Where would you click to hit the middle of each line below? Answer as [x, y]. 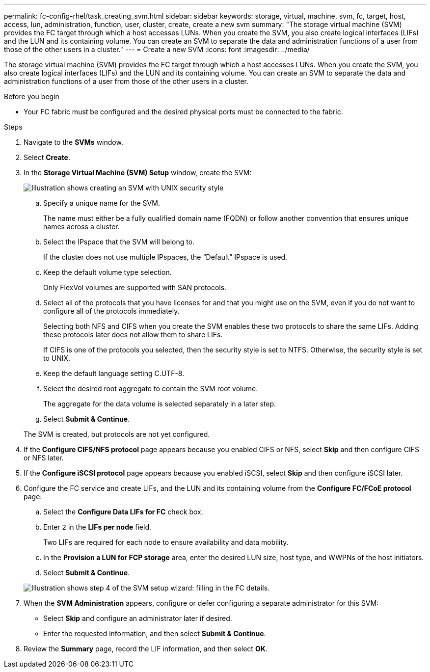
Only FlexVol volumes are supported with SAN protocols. [135, 287]
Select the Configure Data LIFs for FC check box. [123, 512]
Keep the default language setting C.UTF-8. [114, 373]
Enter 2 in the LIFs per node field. [97, 527]
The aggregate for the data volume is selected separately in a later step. [160, 404]
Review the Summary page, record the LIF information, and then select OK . [146, 649]
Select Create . [47, 157]
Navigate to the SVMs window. [73, 142]
